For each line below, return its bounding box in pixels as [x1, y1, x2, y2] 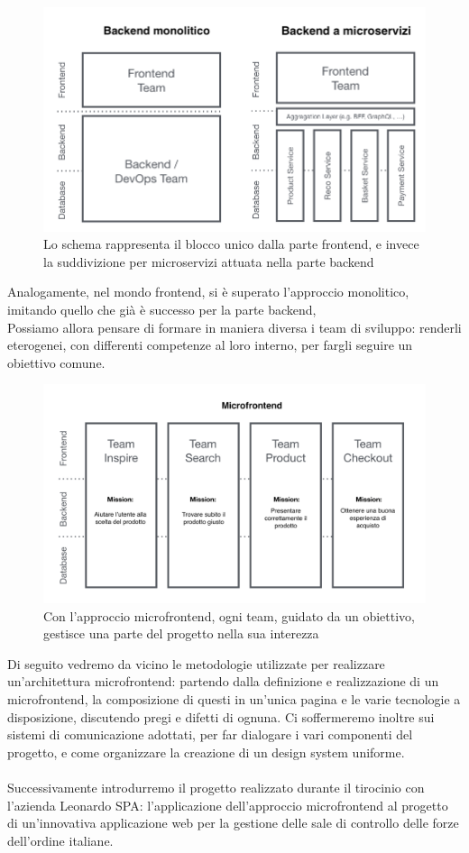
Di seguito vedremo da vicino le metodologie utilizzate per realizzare [7, 654, 385, 673]
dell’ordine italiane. [7, 830, 114, 849]
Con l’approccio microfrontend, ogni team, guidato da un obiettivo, [43, 606, 416, 625]
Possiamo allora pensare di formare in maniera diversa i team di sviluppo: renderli [7, 317, 462, 336]
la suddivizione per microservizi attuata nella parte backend [43, 252, 374, 271]
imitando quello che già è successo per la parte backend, [7, 299, 317, 318]
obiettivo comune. [7, 353, 106, 371]
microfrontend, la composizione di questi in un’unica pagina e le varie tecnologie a [7, 689, 461, 708]
